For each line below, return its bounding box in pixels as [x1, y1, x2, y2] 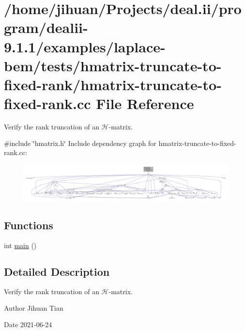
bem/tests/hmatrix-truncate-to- [4, 55, 222, 75]
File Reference [96, 94, 194, 113]
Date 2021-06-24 [4, 319, 52, 329]
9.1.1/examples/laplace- [4, 36, 166, 56]
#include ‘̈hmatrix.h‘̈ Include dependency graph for [4, 138, 156, 148]
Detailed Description [4, 264, 110, 279]
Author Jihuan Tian [4, 303, 63, 313]
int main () [4, 240, 37, 250]
